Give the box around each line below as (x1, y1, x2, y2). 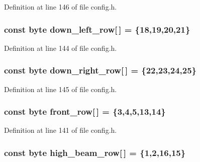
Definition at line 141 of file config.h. (4, 125, 117, 135)
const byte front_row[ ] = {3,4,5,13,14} (4, 105, 166, 118)
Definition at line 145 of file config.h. (4, 84, 117, 94)
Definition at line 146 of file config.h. (4, 2, 117, 12)
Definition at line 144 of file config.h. (4, 42, 117, 53)
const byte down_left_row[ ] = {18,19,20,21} (4, 23, 190, 35)
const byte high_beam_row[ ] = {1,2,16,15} (4, 146, 186, 158)
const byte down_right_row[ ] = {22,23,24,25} (4, 64, 197, 76)
